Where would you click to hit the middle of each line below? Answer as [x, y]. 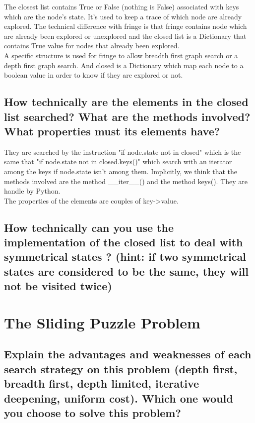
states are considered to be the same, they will [126, 271]
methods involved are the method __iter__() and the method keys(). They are [126, 181]
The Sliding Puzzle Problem [102, 322]
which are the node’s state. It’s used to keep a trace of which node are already [123, 16]
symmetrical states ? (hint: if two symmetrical [125, 257]
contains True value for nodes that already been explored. [92, 46]
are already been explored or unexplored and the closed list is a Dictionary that [125, 36]
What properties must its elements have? [112, 131]
